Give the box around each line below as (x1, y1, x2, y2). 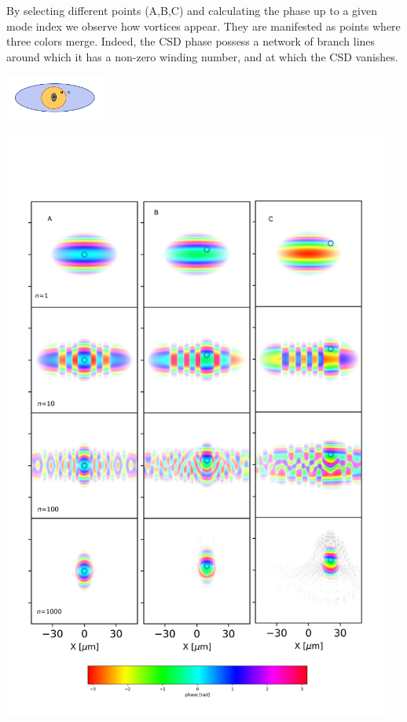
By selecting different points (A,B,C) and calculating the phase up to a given (6, 2, 377, 18)
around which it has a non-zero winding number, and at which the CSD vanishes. (6, 48, 398, 64)
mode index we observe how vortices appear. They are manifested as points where (6, 17, 401, 34)
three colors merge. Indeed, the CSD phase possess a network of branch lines (6, 33, 376, 49)
